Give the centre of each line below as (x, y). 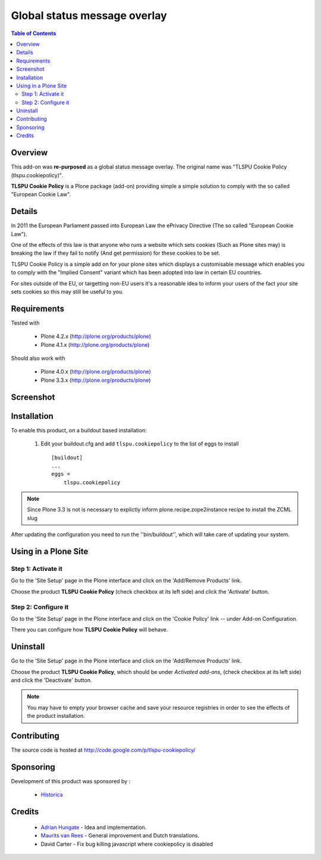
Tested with (25, 323)
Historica (52, 795)
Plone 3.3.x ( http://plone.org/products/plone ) (96, 380)
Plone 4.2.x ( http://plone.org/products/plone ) (96, 337)
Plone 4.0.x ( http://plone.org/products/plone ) (96, 372)
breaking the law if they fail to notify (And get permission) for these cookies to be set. (116, 253)
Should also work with (38, 358)
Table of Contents (34, 33)
